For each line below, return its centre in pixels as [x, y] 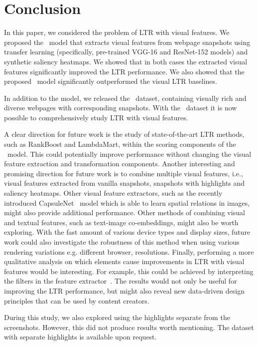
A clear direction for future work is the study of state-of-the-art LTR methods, [124, 134]
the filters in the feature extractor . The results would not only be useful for [121, 281]
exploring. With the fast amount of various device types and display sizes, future [127, 232]
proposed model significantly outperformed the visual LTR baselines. [111, 81]
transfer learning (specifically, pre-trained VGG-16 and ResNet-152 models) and [126, 52]
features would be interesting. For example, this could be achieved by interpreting [129, 271]
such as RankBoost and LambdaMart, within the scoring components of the [120, 144]
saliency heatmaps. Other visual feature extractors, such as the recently [113, 193]
